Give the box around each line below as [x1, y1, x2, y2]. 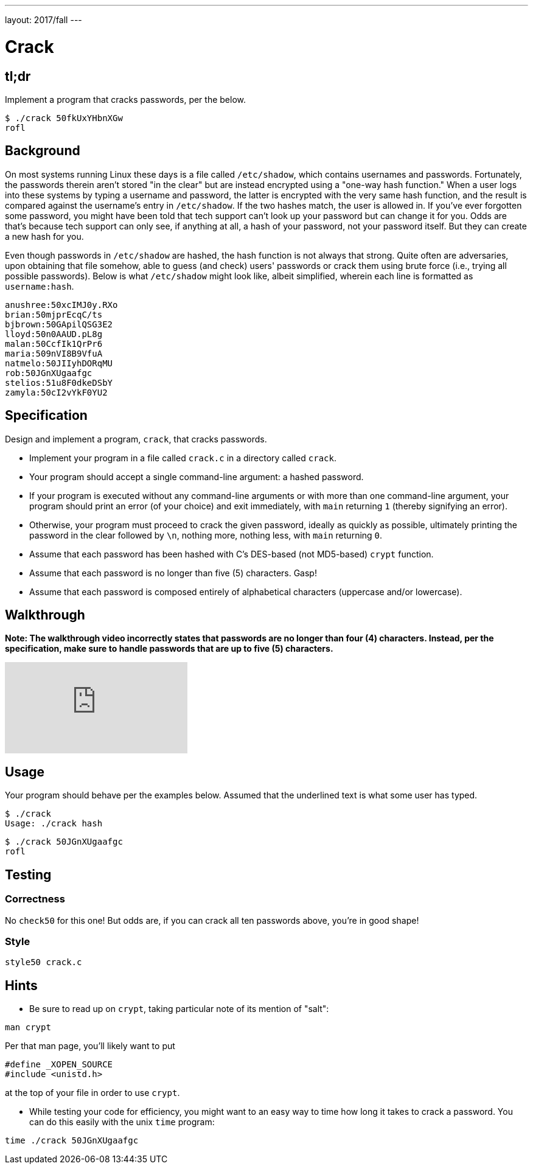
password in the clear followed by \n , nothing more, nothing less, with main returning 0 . [29, 529, 383, 540]
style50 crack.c [5, 957, 82, 968]
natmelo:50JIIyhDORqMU [5, 358, 113, 368]
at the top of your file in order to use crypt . [5, 1087, 180, 1098]
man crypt [5, 1022, 51, 1033]
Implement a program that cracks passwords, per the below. [5, 94, 246, 105]
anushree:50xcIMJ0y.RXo [5, 299, 118, 310]
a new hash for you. [5, 231, 84, 242]
